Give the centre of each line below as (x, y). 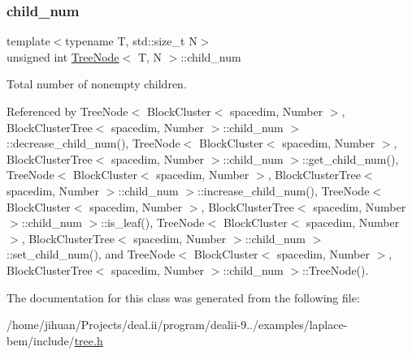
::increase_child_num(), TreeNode (284, 190)
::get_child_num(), (351, 158)
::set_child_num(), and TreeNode (91, 254)
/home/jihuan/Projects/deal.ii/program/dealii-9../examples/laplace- (177, 325)
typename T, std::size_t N (131, 41)
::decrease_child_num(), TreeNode (93, 143)
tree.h (89, 340)
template (28, 41)
